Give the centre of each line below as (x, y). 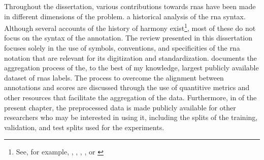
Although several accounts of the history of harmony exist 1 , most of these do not (130, 27)
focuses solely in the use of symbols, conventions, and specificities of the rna (122, 48)
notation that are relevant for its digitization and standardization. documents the (130, 57)
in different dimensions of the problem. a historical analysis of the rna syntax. (125, 16)
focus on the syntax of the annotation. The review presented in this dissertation (128, 38)
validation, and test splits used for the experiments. (84, 127)
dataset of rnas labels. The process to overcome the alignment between (114, 77)
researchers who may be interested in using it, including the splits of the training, (131, 117)
